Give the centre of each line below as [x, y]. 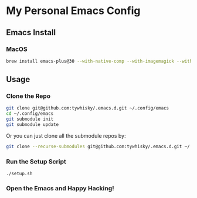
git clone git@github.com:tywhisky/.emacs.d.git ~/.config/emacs [87, 108]
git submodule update [33, 125]
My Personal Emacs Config [73, 11]
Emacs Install [31, 33]
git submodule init [30, 119]
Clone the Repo [28, 96]
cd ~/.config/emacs [30, 114]
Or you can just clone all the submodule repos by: [66, 135]
